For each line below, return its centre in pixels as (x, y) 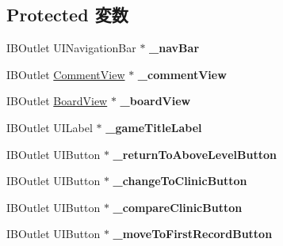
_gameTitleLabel (154, 127)
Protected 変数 (67, 15)
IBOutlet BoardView (57, 101)
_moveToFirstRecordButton (193, 234)
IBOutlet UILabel (50, 127)
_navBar (174, 48)
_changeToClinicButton (180, 181)
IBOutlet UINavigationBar (71, 48)
